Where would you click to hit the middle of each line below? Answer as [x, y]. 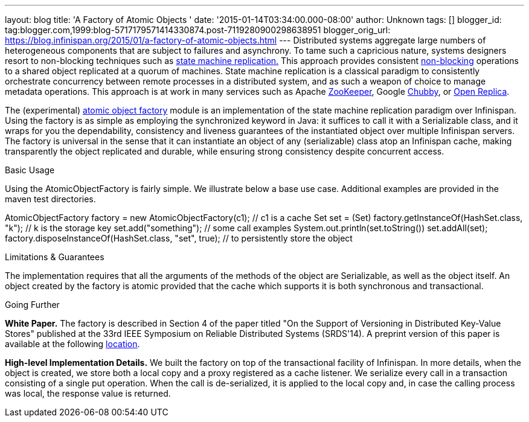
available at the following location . [72, 344]
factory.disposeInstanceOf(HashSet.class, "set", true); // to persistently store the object [179, 238]
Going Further [32, 305]
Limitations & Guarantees [55, 257]
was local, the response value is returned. [88, 393]
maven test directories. [50, 199]
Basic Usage [30, 170]
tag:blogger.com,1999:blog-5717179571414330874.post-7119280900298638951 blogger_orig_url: [198, 30]
